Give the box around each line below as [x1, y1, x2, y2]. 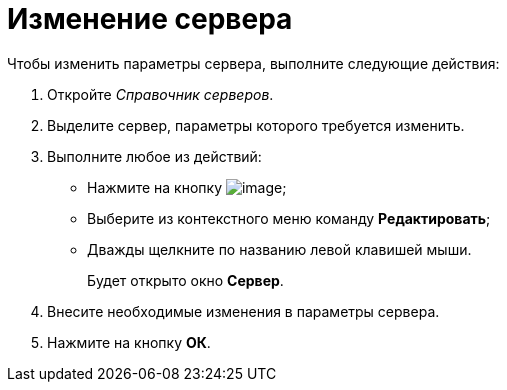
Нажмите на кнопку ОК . [47, 333, 211, 351]
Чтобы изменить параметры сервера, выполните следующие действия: [7, 54, 500, 72]
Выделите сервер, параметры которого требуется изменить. [47, 116, 465, 134]
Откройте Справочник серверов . [47, 85, 274, 103]
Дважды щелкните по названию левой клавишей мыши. [87, 240, 472, 258]
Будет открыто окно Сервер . [87, 271, 284, 289]
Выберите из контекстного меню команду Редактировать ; [87, 209, 491, 227]
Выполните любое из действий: [47, 147, 262, 165]
